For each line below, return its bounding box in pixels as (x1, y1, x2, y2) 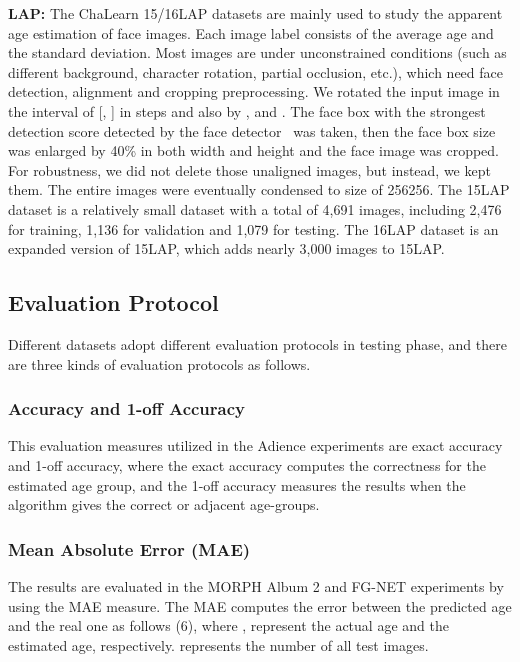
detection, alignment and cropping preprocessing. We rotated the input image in (8, 81, 500, 102)
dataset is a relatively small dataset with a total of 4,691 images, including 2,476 (8, 198, 502, 219)
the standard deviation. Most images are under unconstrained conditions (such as (8, 42, 507, 63)
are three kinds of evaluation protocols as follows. (8, 353, 311, 374)
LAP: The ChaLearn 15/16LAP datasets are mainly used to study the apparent (8, 3, 503, 23)
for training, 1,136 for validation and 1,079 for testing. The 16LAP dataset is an (8, 218, 499, 239)
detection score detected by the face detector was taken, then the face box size (8, 120, 496, 141)
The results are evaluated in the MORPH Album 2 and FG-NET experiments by (8, 575, 504, 596)
